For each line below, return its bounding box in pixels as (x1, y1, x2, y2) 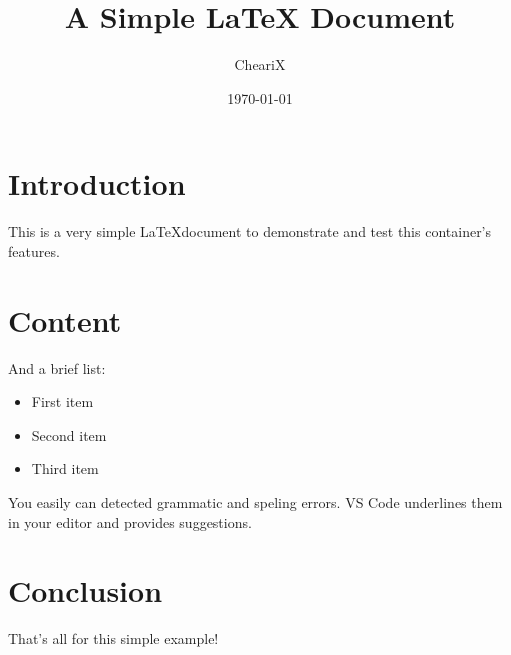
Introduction (8, 163, 186, 204)
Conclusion (8, 570, 163, 611)
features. (8, 240, 60, 261)
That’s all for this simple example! (8, 628, 219, 649)
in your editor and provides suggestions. (8, 511, 252, 532)
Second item (31, 424, 107, 445)
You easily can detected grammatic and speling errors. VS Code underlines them (8, 491, 503, 512)
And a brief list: (8, 357, 106, 378)
